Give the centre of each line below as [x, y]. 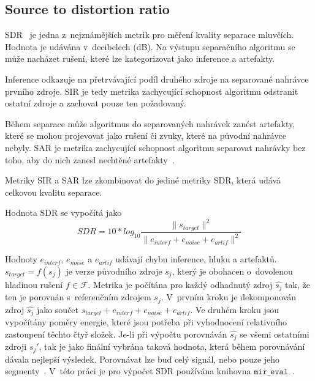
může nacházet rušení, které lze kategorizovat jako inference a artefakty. [140, 58]
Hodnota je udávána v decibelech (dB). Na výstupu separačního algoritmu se [150, 46]
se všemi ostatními [275, 334]
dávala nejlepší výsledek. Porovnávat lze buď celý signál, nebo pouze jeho [142, 359]
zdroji [16, 346]
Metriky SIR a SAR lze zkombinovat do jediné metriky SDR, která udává [143, 180]
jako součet [58, 309]
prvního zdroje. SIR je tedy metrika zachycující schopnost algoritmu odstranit [152, 91]
